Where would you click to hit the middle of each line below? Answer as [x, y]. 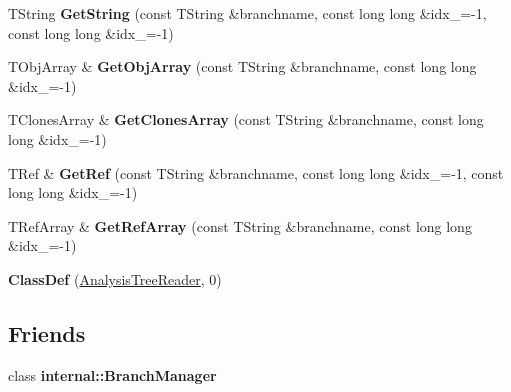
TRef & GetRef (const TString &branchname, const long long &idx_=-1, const [256, 172]
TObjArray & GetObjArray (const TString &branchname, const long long [242, 66]
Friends [47, 332]
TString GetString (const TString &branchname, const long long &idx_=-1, [247, 13]
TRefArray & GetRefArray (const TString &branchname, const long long [240, 225]
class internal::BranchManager [112, 374]
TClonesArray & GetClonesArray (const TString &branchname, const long [246, 119]
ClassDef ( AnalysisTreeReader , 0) [115, 278]
